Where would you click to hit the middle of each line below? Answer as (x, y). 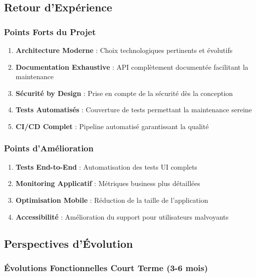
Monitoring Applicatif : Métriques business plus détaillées (108, 183)
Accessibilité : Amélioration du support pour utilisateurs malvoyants (122, 216)
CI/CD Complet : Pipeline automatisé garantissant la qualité (112, 126)
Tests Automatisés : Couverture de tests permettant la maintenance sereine (134, 110)
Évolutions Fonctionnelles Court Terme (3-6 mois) (106, 267)
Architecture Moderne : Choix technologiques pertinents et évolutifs (124, 50)
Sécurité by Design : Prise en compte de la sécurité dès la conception (124, 93)
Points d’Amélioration (49, 148)
